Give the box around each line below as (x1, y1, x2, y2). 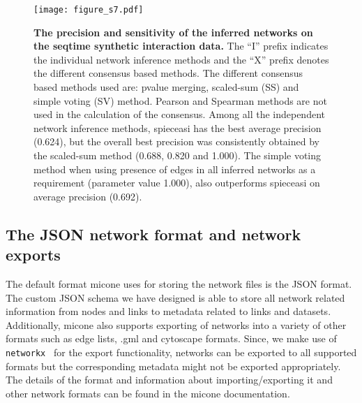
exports (6, 244, 61, 265)
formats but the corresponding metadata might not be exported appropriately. (6, 358, 341, 373)
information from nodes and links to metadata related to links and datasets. (6, 304, 331, 318)
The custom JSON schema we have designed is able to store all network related (6, 290, 345, 305)
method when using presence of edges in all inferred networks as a (33, 161, 316, 176)
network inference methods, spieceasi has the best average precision (33, 120, 322, 135)
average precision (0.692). (33, 189, 142, 203)
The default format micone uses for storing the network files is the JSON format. (6, 276, 352, 291)
